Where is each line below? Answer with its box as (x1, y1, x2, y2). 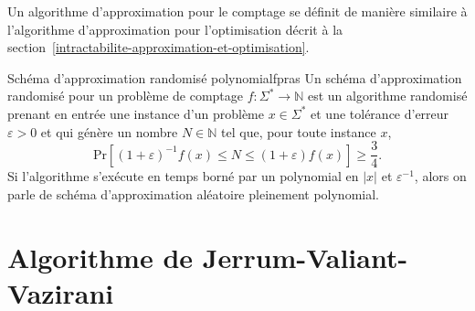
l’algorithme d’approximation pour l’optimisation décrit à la (7, 19, 343, 38)
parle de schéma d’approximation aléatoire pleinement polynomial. (7, 184, 379, 203)
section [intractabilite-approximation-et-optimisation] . (7, 38, 310, 57)
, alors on (414, 166, 467, 186)
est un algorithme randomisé (307, 86, 468, 105)
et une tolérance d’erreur (311, 103, 449, 123)
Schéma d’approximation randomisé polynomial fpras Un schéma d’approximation (7, 68, 462, 87)
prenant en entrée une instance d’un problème (7, 103, 264, 123)
